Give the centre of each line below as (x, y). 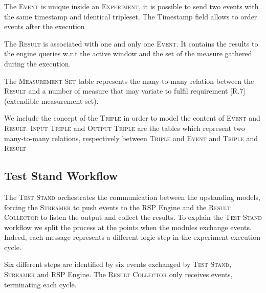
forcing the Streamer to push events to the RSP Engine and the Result (117, 207)
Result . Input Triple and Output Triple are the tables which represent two (125, 128)
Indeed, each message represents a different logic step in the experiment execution (132, 237)
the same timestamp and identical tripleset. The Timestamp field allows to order (131, 16)
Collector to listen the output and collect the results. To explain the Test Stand (133, 217)
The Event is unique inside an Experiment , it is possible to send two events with (131, 6)
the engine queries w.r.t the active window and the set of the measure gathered (128, 53)
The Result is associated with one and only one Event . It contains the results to (131, 43)
